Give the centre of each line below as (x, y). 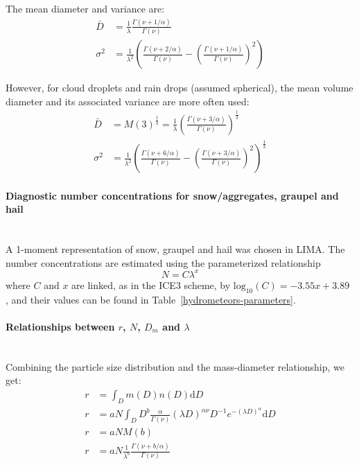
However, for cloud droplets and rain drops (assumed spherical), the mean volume (179, 88)
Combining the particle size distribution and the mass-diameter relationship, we (175, 366)
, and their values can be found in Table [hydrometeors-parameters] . (151, 299)
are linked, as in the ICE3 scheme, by (151, 284)
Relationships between (60, 326)
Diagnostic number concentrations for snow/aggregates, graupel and (172, 195)
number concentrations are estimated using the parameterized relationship (163, 262)
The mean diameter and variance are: (85, 8)
